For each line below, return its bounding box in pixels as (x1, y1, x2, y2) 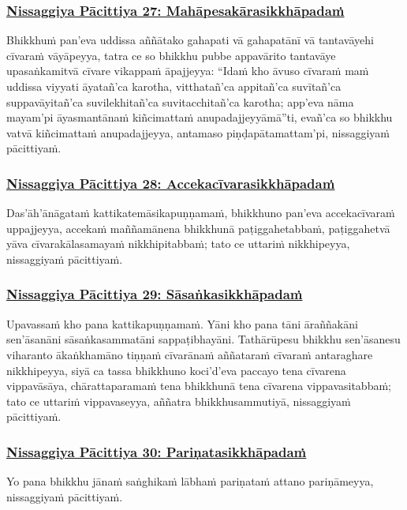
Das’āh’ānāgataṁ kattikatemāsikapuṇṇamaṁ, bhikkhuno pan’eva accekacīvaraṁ (6, 204, 395, 221)
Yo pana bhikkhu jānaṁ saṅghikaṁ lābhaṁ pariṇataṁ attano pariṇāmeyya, (6, 473, 374, 489)
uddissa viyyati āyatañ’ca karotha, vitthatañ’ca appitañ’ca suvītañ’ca (6, 78, 342, 94)
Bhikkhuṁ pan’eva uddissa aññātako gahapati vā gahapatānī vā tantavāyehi (6, 32, 374, 48)
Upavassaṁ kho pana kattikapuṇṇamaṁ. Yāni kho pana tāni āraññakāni (6, 315, 358, 332)
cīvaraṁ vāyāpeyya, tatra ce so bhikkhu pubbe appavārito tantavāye (6, 47, 336, 63)
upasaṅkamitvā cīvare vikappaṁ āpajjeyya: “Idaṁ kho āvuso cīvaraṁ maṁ (6, 62, 369, 79)
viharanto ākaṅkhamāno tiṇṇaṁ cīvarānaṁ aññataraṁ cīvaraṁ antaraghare (6, 346, 373, 362)
